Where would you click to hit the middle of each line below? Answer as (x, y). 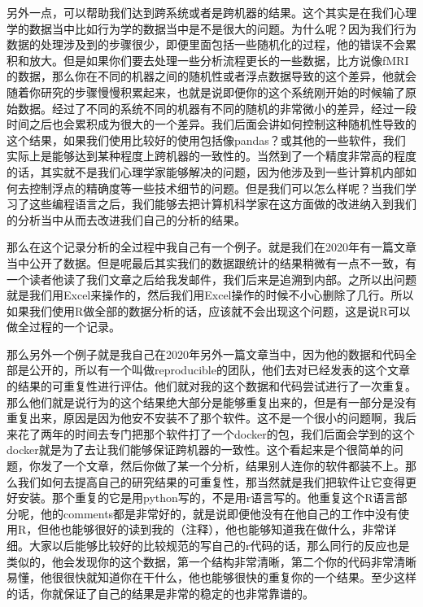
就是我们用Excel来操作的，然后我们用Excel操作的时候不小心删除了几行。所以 (210, 295)
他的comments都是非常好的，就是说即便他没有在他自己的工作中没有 (219, 513)
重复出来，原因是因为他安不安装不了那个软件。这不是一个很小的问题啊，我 (206, 418)
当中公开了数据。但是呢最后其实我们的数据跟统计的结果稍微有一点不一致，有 (211, 262)
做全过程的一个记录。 (63, 327)
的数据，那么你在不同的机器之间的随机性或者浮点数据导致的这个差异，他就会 (211, 76)
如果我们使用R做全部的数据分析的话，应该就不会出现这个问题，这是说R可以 (209, 310)
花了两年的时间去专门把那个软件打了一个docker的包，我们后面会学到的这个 (216, 433)
